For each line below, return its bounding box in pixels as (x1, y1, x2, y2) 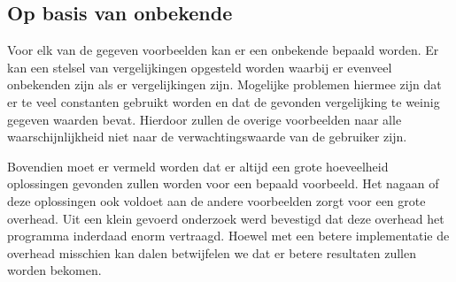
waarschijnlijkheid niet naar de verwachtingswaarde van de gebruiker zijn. (7, 127, 407, 146)
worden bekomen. (7, 261, 102, 279)
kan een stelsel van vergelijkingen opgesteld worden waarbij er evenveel (7, 57, 392, 76)
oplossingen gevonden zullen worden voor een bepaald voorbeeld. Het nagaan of (7, 174, 439, 193)
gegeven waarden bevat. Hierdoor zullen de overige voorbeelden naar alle (7, 110, 402, 128)
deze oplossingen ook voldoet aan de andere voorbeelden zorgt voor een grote (7, 191, 426, 210)
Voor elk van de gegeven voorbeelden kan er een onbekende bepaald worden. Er (7, 41, 439, 59)
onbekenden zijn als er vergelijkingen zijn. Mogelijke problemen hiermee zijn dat (7, 75, 442, 94)
